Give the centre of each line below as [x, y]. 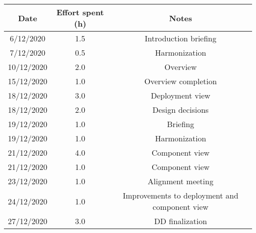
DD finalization [181, 221]
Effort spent [80, 12]
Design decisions [180, 110]
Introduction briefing [181, 38]
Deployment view [181, 95]
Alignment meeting [181, 181]
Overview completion [181, 81]
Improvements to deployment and [181, 195]
